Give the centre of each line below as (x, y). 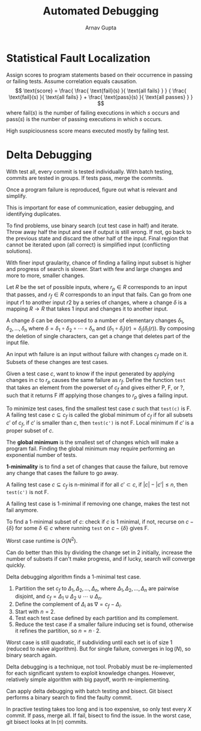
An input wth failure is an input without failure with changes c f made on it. (97, 355)
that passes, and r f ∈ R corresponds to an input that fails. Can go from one (99, 295)
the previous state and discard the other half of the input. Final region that (97, 238)
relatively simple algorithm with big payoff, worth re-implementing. (88, 679)
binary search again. (31, 655)
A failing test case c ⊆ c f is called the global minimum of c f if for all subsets (100, 416)
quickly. (16, 565)
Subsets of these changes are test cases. (58, 362)
